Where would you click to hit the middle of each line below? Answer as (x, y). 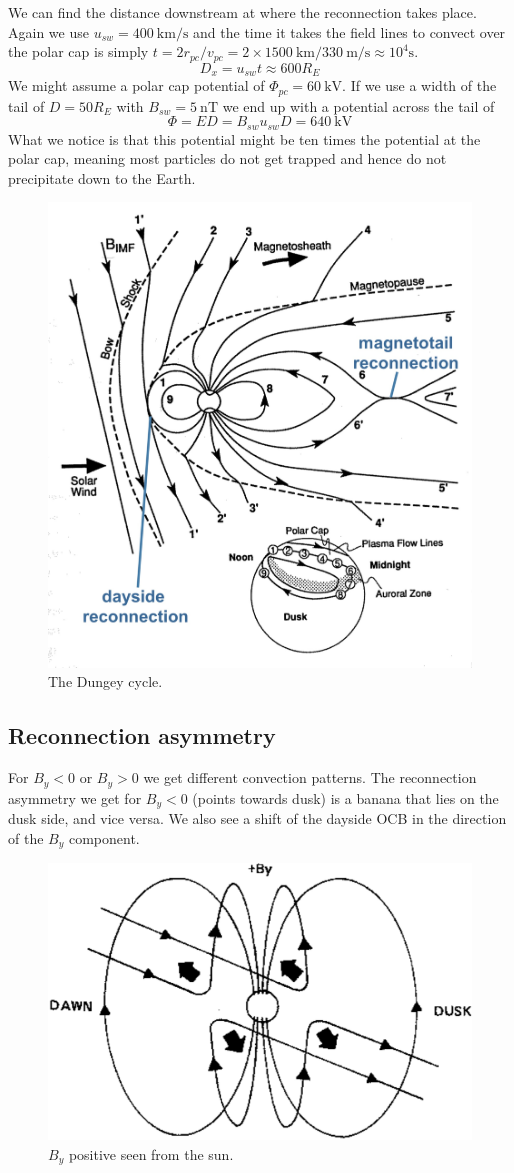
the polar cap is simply (78, 51)
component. (104, 837)
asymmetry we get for (75, 797)
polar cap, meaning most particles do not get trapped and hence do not (227, 158)
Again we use (48, 31)
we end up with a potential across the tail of (358, 105)
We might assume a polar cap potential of (136, 85)
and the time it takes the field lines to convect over (349, 31)
